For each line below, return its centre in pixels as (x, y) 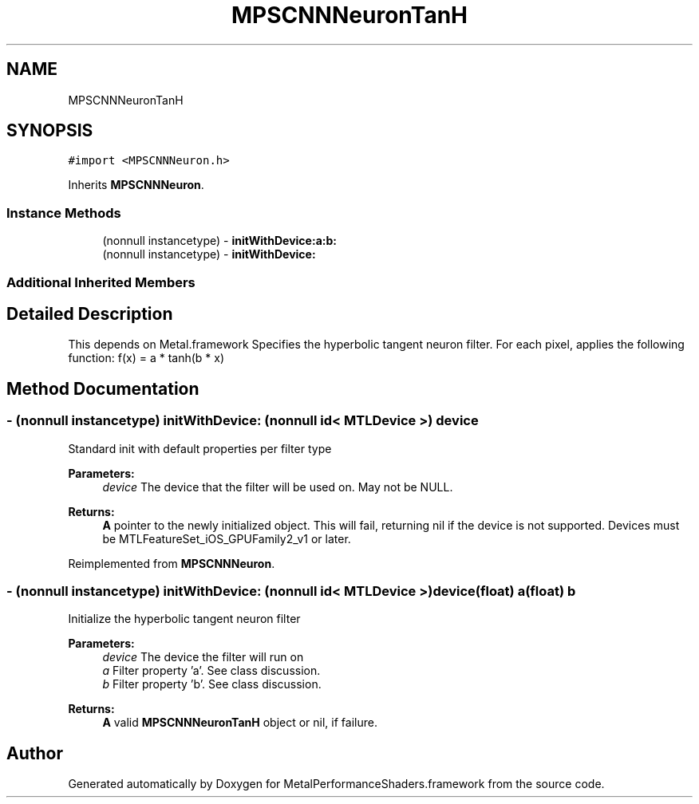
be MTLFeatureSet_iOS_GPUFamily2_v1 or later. (227, 538)
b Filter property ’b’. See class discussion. (212, 684)
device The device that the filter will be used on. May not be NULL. (278, 487)
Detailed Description (90, 313)
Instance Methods (64, 213)
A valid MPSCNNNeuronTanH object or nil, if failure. (240, 723)
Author (35, 753)
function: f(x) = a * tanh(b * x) (146, 358)
